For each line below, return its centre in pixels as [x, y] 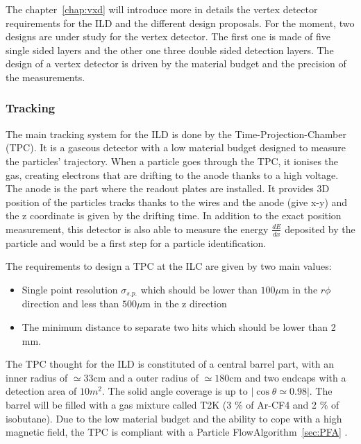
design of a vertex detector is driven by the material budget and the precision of [176, 63]
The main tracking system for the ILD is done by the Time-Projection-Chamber [176, 134]
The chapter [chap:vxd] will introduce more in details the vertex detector [162, 9]
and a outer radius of [154, 377]
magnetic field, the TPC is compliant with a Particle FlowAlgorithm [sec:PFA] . [177, 432]
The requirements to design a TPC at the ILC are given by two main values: [169, 266]
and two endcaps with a [295, 377]
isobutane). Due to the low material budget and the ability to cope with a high [174, 418]
